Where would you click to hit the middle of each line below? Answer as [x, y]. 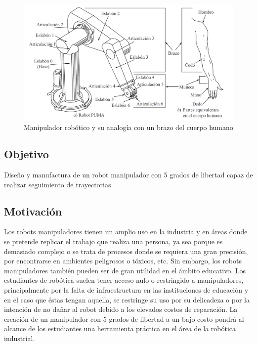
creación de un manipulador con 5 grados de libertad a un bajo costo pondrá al [124, 319]
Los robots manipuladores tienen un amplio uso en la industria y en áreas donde [126, 232]
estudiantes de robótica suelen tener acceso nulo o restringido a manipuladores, [124, 280]
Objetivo [26, 154]
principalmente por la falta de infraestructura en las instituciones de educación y [126, 289]
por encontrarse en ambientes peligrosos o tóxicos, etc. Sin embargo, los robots [123, 261]
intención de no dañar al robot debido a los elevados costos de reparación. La [121, 309]
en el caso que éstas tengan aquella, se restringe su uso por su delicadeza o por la [127, 299]
